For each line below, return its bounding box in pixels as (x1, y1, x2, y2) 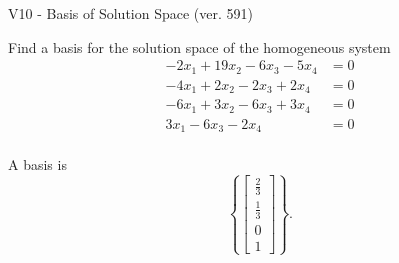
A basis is (8, 154, 67, 175)
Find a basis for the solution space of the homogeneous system (8, 36, 391, 57)
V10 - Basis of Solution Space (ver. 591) (8, 3, 253, 23)
